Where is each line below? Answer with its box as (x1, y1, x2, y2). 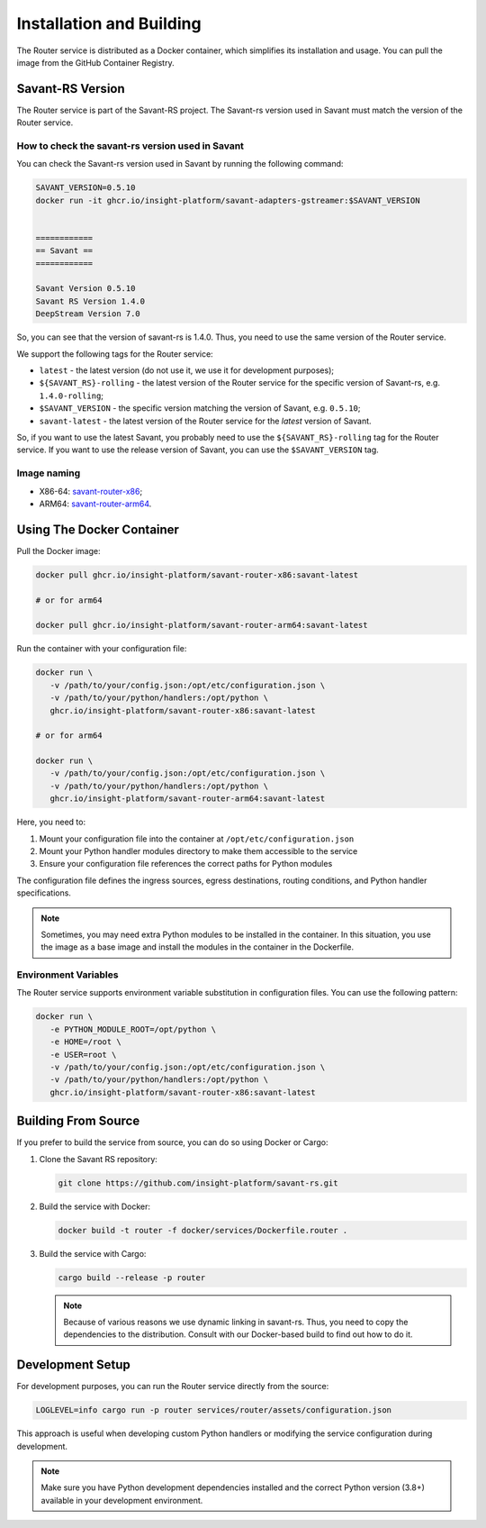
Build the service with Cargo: (39, 1248, 147, 1259)
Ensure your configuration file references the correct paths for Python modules (39, 859, 333, 869)
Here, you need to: (16, 816, 85, 828)
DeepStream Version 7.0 (35, 309, 141, 319)
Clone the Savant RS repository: (39, 1153, 157, 1164)
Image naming (16, 467, 81, 479)
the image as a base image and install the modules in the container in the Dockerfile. (40, 941, 355, 952)
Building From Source (16, 1114, 140, 1129)
